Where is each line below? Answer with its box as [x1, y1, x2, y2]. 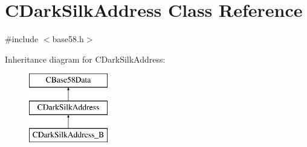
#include [5, 33, 39, 45]
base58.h [52, 33, 84, 45]
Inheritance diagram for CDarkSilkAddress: [5, 52, 166, 65]
